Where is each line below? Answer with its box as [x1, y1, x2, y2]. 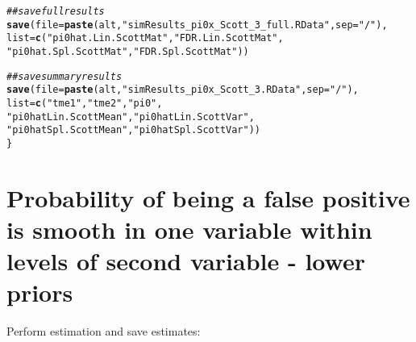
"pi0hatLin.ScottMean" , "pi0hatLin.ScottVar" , [6, 111, 255, 123]
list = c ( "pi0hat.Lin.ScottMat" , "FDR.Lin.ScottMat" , [6, 32, 284, 44]
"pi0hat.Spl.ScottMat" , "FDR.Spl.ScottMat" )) [6, 45, 249, 57]
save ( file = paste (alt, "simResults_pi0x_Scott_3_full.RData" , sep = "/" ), [6, 19, 388, 31]
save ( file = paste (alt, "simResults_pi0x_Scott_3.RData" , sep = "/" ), [6, 84, 359, 96]
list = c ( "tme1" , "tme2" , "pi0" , [6, 97, 163, 109]
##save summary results [6, 70, 123, 82]
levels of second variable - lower [6, 244, 365, 277]
